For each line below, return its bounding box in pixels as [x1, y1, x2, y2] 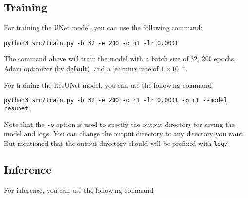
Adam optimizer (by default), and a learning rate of [4, 63, 159, 73]
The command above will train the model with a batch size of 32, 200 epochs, [4, 54, 236, 64]
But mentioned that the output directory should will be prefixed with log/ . [4, 138, 230, 148]
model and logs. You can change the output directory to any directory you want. [4, 128, 245, 139]
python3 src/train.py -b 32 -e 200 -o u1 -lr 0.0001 [4, 39, 178, 47]
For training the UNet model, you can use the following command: [4, 22, 203, 33]
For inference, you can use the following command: [4, 184, 155, 195]
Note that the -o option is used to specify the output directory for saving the [4, 119, 235, 129]
